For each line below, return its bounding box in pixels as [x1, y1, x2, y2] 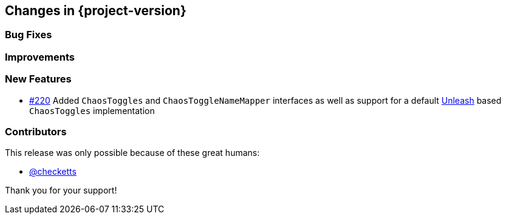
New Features [5, 73, 72, 86]
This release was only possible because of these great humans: [5, 147, 260, 158]
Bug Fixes [5, 29, 52, 41]
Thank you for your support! [5, 185, 117, 196]
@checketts [29, 166, 77, 177]
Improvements [5, 50, 75, 63]
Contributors [5, 125, 67, 138]
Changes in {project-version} [5, 3, 186, 18]
